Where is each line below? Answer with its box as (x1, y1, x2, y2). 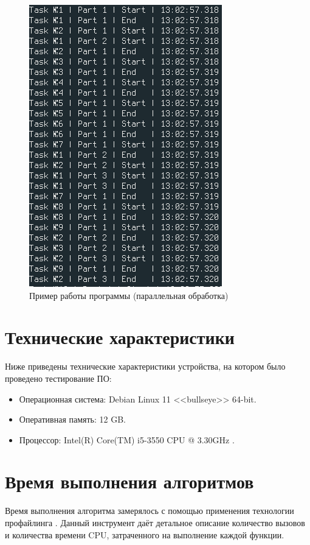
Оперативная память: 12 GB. (19, 413, 126, 426)
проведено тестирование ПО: (5, 371, 112, 384)
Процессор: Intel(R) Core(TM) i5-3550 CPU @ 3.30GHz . (19, 433, 235, 446)
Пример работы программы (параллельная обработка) (29, 289, 229, 301)
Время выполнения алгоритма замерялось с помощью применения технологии (5, 504, 294, 517)
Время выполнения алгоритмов (5, 469, 254, 494)
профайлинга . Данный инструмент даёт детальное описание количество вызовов (5, 516, 305, 529)
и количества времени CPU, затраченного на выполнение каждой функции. (5, 528, 284, 541)
